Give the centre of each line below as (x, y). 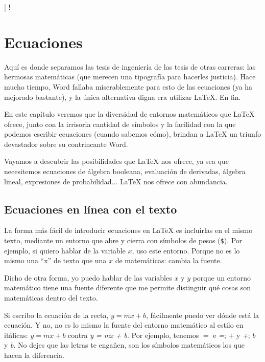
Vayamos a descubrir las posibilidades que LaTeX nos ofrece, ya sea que (116, 161)
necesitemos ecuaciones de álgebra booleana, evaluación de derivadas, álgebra (125, 171)
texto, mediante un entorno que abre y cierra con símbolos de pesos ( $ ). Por (123, 240)
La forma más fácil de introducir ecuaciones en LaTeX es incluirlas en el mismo (128, 230)
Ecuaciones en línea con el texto (91, 209)
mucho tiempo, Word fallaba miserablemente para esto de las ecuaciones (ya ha (128, 86)
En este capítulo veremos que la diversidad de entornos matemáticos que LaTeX (129, 114)
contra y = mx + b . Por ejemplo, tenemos (134, 335)
